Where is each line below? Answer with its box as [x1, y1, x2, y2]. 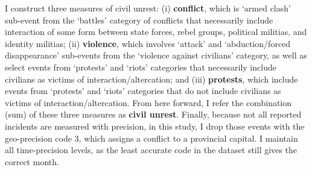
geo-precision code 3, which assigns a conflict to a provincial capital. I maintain [5, 131, 298, 144]
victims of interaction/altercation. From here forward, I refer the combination [5, 96, 292, 109]
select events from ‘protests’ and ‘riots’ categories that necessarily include [5, 60, 276, 73]
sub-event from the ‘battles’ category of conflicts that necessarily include [5, 13, 273, 26]
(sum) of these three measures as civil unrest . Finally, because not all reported [5, 108, 302, 121]
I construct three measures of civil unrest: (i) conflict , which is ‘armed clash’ [5, 2, 291, 14]
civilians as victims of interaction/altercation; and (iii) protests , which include [5, 72, 298, 85]
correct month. [5, 155, 59, 168]
